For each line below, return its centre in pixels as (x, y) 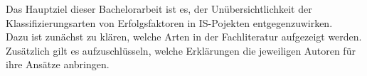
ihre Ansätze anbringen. (58, 64)
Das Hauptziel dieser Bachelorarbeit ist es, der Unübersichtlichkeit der (159, 9)
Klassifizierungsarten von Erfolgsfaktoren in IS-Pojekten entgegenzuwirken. (169, 22)
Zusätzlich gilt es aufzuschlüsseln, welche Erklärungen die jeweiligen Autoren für (181, 50)
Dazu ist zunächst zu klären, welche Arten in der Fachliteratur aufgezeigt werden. (184, 37)
